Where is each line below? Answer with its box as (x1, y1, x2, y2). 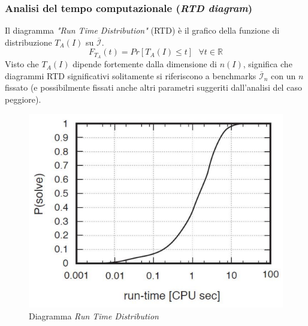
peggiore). (5, 93, 41, 106)
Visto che (5, 58, 39, 70)
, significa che (243, 58, 292, 70)
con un (271, 69, 296, 82)
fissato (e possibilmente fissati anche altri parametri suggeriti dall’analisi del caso (5, 81, 302, 94)
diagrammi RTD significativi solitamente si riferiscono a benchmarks (5, 69, 256, 82)
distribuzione (5, 35, 52, 48)
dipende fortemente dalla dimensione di (73, 58, 218, 70)
